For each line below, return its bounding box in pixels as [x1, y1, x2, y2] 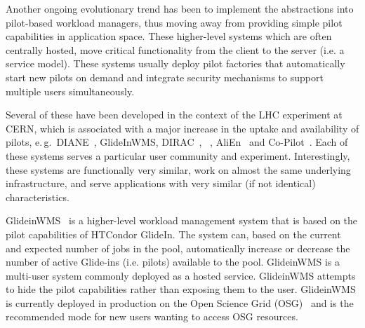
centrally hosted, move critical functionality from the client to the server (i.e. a [6, 42, 345, 57]
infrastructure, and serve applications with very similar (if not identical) [6, 176, 316, 191]
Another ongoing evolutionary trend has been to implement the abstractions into [6, 1, 354, 15]
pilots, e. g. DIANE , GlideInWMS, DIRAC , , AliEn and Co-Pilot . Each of [6, 135, 348, 149]
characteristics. [6, 189, 69, 204]
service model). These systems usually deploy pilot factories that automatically [6, 56, 345, 71]
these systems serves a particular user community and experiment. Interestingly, [6, 148, 350, 163]
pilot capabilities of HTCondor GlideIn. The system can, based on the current [6, 226, 341, 241]
